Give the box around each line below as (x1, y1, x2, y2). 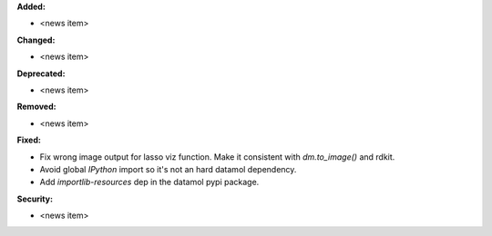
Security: (16, 193, 54, 204)
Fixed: (16, 134, 41, 145)
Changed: (16, 34, 56, 45)
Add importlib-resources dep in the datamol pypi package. (39, 177, 260, 188)
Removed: (16, 101, 56, 113)
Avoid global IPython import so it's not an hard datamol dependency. (39, 163, 297, 174)
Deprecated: (16, 68, 66, 79)
